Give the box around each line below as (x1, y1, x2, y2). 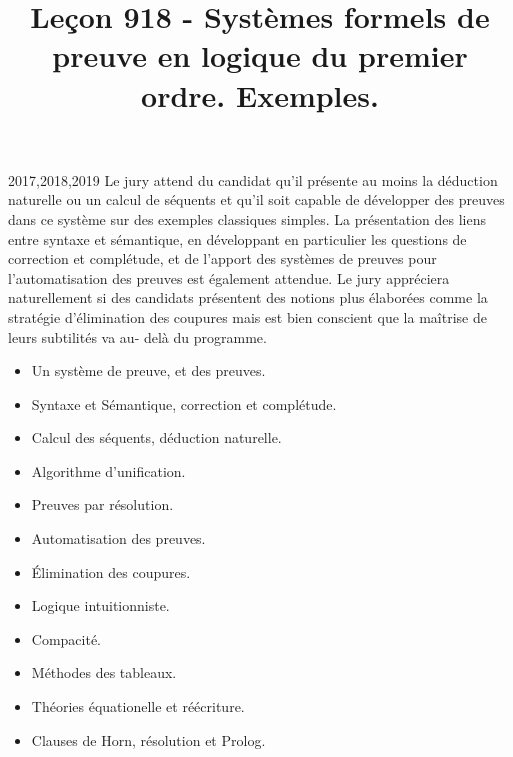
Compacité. (31, 628, 102, 649)
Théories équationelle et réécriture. (31, 696, 245, 717)
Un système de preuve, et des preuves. (31, 360, 266, 381)
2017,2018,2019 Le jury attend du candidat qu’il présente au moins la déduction (8, 169, 498, 190)
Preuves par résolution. (31, 494, 174, 515)
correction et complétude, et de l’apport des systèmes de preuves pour (8, 248, 437, 269)
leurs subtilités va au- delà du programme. (8, 326, 267, 347)
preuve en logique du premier (52, 35, 468, 76)
